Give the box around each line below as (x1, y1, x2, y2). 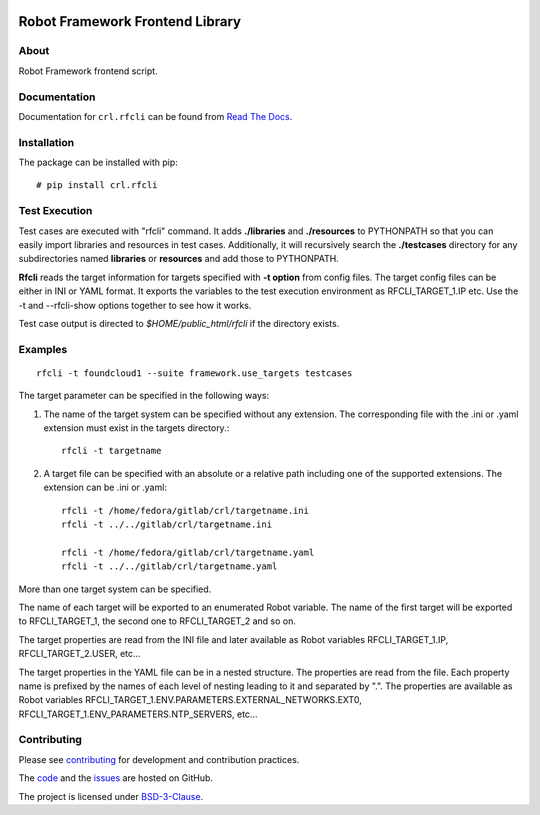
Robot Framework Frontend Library (18, 13, 242, 30)
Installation (18, 135, 75, 149)
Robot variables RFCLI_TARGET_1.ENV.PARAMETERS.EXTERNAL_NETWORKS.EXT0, (18, 694, 362, 706)
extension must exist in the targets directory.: (43, 422, 230, 434)
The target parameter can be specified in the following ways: (18, 390, 270, 402)
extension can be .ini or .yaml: (43, 481, 167, 494)
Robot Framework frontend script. (18, 65, 159, 77)
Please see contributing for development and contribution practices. (18, 753, 300, 765)
